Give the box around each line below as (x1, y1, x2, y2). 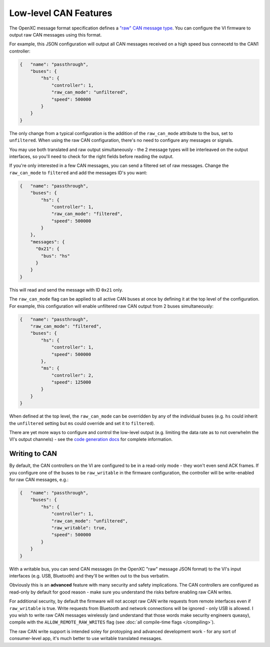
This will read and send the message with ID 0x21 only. (9, 286, 123, 292)
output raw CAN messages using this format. (9, 31, 102, 37)
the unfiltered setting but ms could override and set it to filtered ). (9, 420, 155, 426)
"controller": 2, (51, 372, 94, 378)
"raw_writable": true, (51, 525, 107, 531)
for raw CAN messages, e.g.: (9, 476, 69, 482)
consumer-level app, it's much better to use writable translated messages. (9, 635, 162, 641)
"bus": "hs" (40, 253, 70, 258)
